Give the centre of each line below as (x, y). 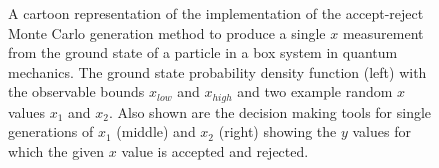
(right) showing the (277, 131)
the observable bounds (76, 91)
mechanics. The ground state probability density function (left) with (217, 71)
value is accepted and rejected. (215, 151)
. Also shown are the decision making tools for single (270, 111)
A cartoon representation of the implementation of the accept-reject (216, 13)
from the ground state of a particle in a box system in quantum (203, 52)
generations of (51, 131)
